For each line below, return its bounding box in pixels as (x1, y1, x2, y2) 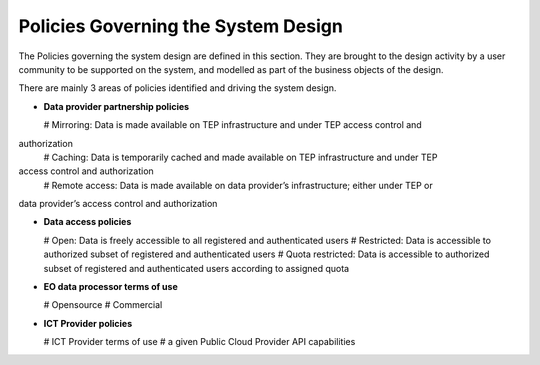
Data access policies (43, 216, 132, 228)
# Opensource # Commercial (43, 299, 163, 311)
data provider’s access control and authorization (18, 198, 218, 210)
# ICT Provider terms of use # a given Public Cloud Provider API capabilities (43, 336, 356, 348)
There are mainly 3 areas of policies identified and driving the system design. (18, 82, 337, 94)
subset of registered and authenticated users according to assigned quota (43, 262, 350, 274)
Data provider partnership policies (43, 100, 190, 112)
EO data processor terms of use (43, 281, 179, 293)
